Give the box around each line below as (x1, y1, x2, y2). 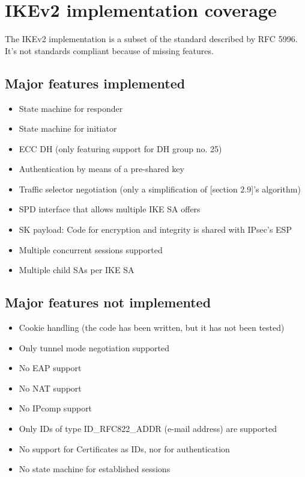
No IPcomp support (19, 402, 92, 414)
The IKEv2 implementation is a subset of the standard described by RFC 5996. (5, 32, 298, 45)
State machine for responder (19, 102, 123, 114)
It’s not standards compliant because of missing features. (5, 44, 214, 57)
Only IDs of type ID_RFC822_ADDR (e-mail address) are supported (19, 422, 277, 435)
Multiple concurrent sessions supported (19, 243, 163, 256)
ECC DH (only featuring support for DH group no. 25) (19, 142, 222, 155)
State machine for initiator (19, 122, 117, 135)
